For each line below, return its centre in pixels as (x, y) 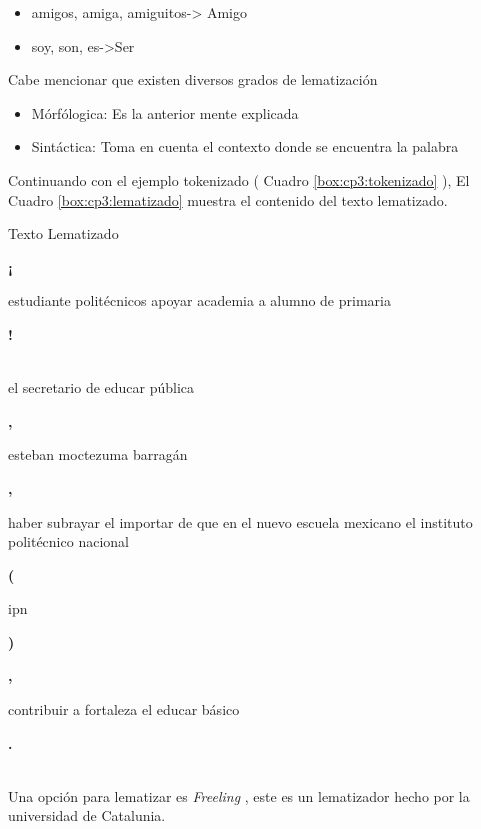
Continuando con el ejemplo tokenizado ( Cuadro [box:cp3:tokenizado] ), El (239, 179)
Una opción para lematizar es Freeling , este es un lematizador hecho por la (239, 795)
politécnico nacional (68, 541)
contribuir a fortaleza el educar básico (124, 709)
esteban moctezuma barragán (98, 454)
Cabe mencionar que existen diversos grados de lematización (193, 79)
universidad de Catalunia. (87, 815)
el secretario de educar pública (101, 387)
